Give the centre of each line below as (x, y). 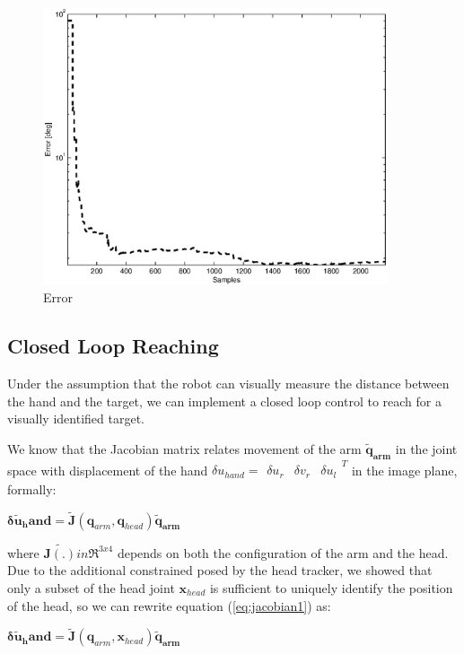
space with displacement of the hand (108, 470)
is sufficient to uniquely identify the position (331, 587)
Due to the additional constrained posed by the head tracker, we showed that (220, 570)
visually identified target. (76, 419)
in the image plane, (404, 470)
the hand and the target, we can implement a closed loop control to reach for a (224, 401)
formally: (32, 488)
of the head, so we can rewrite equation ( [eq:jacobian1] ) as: (169, 605)
